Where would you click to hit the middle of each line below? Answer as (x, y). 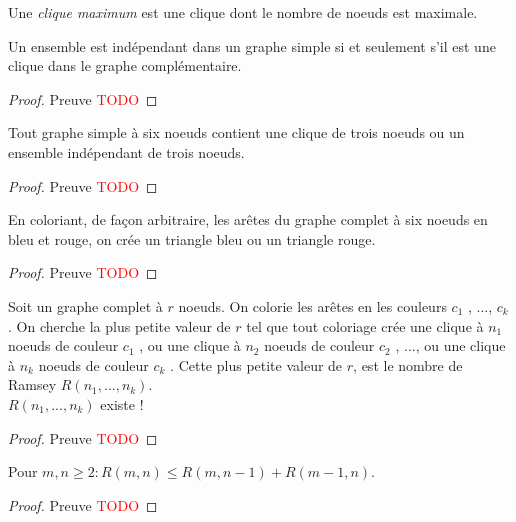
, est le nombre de (408, 364)
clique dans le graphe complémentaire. (125, 65)
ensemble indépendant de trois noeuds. (126, 151)
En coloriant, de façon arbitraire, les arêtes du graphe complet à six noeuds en (248, 219)
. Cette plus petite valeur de (256, 364)
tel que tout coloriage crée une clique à (365, 325)
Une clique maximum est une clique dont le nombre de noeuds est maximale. (243, 12)
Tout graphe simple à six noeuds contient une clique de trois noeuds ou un (236, 132)
